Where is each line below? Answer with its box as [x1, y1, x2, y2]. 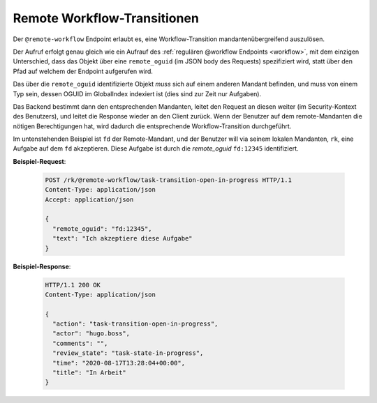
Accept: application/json [45, 195, 134, 204]
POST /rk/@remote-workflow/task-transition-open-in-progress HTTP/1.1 [45, 176, 293, 184]
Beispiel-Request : [13, 157, 66, 165]
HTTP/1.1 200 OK [45, 281, 101, 289]
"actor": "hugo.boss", [52, 330, 131, 337]
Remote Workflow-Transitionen [13, 10, 199, 26]
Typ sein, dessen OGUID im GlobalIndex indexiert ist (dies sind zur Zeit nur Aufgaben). [13, 89, 262, 98]
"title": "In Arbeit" [52, 369, 127, 377]
